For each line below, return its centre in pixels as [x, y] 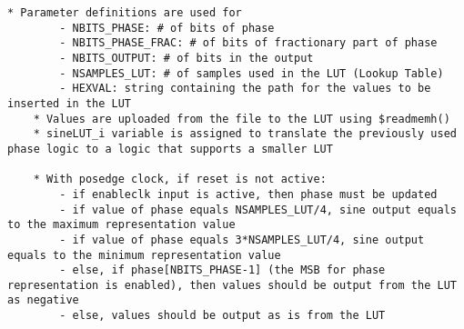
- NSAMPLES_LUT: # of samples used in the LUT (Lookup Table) [252, 73]
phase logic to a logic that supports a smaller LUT [170, 149]
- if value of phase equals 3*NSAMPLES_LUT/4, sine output [242, 239]
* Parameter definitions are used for [125, 13]
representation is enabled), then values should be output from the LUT [232, 285]
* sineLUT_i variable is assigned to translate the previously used [245, 134]
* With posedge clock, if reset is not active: [180, 179]
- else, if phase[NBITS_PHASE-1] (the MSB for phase [222, 270]
